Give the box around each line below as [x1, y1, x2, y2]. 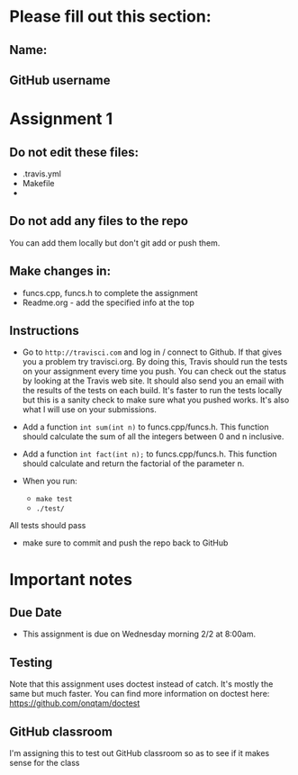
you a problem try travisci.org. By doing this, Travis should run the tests [22, 356, 288, 367]
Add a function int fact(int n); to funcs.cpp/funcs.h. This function [22, 448, 277, 460]
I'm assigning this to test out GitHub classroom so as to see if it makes [9, 748, 270, 759]
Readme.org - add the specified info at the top [22, 297, 195, 308]
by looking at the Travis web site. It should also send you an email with [22, 375, 284, 386]
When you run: [22, 475, 78, 487]
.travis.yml [22, 168, 61, 179]
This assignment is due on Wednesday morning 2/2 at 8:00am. [22, 628, 257, 640]
